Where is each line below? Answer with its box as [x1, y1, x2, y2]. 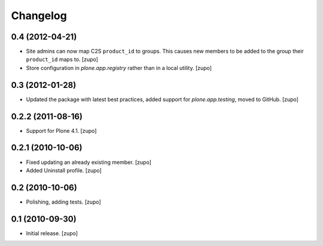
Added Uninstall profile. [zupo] [26, 166, 102, 174]
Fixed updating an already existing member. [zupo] [26, 159, 152, 166]
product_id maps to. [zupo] [26, 56, 99, 63]
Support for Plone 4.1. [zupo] [26, 127, 97, 134]
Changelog [11, 9, 67, 22]
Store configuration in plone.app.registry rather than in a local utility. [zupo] [26, 64, 212, 71]
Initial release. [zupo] [26, 229, 78, 236]
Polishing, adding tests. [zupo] [26, 198, 101, 205]
